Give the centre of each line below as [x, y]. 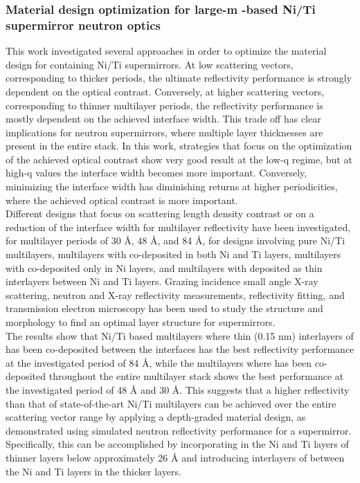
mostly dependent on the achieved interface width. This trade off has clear [163, 119]
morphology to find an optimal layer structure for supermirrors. [141, 322]
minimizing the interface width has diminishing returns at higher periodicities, [172, 186]
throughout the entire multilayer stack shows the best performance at [196, 376]
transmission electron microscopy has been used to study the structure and [164, 308]
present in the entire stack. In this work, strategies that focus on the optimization [179, 146]
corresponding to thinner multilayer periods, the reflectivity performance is [164, 105]
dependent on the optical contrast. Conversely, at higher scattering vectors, [165, 91]
